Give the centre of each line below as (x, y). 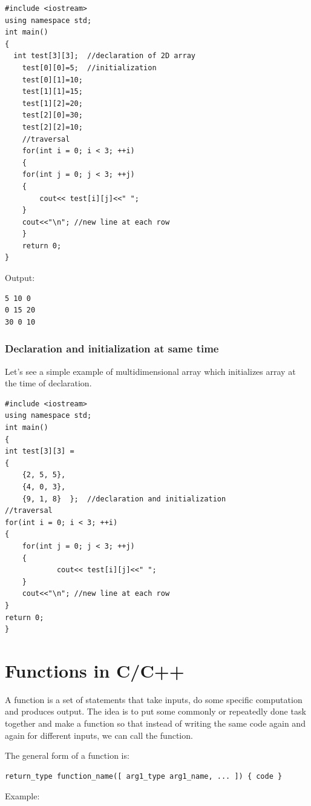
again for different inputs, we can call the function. (99, 735)
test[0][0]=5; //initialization (89, 68)
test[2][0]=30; (52, 115)
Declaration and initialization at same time (112, 348)
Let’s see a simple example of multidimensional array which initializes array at (150, 371)
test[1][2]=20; (52, 103)
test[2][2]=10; (52, 127)
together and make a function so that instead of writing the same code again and (155, 723)
